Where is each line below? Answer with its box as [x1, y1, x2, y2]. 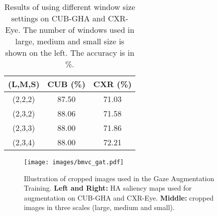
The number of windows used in [23, 24, 134, 35]
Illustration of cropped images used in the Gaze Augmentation [24, 173, 215, 183]
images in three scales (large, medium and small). [24, 202, 175, 213]
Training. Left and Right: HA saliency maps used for [24, 183, 192, 193]
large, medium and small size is [15, 35, 124, 47]
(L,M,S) [8, 78, 40, 90]
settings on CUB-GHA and [11, 12, 106, 24]
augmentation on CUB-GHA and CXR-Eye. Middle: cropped [24, 192, 214, 203]
